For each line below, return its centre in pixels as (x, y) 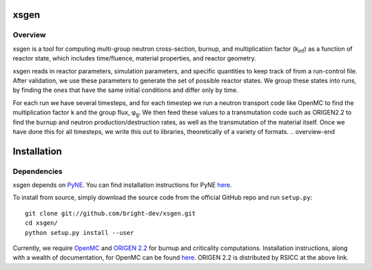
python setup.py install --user (80, 233)
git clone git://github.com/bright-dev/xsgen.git (111, 213)
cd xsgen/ (41, 223)
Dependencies (38, 171)
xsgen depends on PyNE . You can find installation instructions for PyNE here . (122, 185)
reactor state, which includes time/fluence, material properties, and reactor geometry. (134, 58)
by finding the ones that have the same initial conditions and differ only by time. (125, 90)
